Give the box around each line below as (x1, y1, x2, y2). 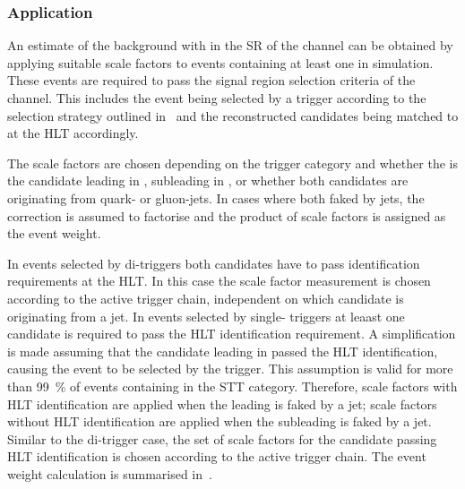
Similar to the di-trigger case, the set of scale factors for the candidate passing (7, 429, 437, 448)
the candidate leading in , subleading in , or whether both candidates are (7, 171, 409, 190)
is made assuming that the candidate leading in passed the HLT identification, (7, 341, 438, 360)
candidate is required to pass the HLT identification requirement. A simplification (7, 324, 456, 343)
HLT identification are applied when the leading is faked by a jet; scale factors (7, 394, 437, 413)
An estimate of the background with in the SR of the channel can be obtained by (7, 36, 453, 55)
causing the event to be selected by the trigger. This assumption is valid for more (7, 359, 453, 378)
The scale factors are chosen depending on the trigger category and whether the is (7, 153, 458, 172)
